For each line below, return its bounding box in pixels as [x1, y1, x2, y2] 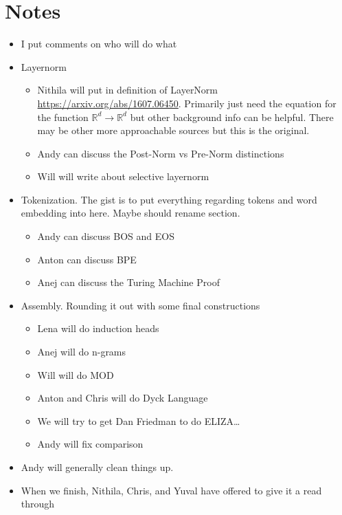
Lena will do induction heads [37, 321, 159, 336]
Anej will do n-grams [37, 344, 126, 359]
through [21, 496, 55, 511]
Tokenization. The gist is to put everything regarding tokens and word [21, 192, 317, 206]
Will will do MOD [37, 367, 114, 382]
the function [37, 109, 89, 124]
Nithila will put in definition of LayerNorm [37, 83, 218, 97]
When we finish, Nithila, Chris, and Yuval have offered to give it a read [21, 483, 322, 497]
